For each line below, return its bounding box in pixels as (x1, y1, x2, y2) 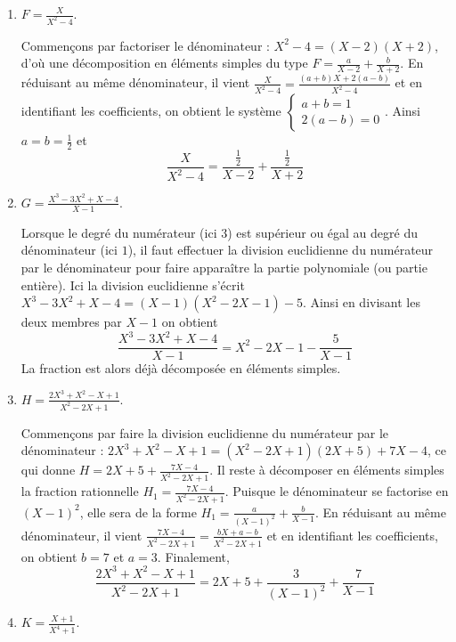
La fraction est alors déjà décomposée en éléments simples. (20, 359, 341, 378)
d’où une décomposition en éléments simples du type (20, 53, 308, 72)
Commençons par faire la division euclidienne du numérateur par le (20, 423, 388, 442)
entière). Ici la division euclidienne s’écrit (20, 275, 245, 294)
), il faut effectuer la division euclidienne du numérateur (127, 240, 434, 259)
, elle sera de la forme (79, 502, 197, 521)
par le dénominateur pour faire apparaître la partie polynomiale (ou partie (20, 257, 427, 276)
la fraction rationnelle (20, 482, 139, 500)
